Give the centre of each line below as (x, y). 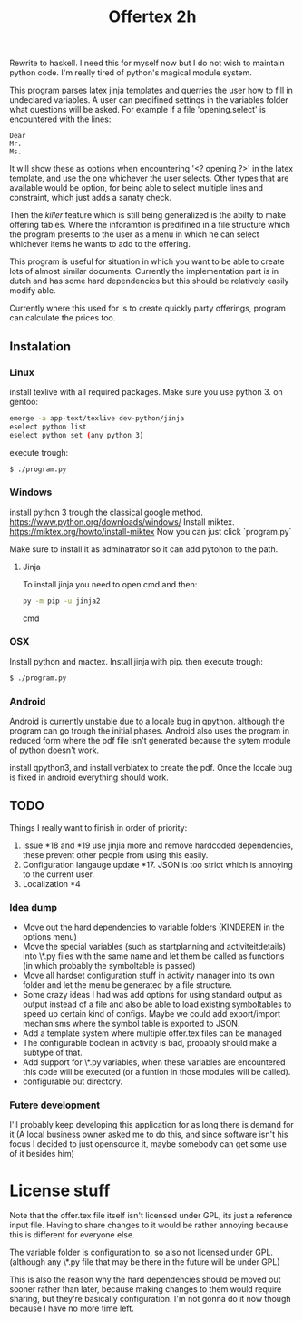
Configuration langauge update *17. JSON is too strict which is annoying (157, 864)
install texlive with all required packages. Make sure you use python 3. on (146, 391)
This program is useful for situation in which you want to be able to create (147, 261)
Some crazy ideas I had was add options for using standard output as (152, 995)
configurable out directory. (73, 1081)
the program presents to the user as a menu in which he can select (135, 234)
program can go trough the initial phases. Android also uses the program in (150, 731)
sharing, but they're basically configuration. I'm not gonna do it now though (150, 1299)
